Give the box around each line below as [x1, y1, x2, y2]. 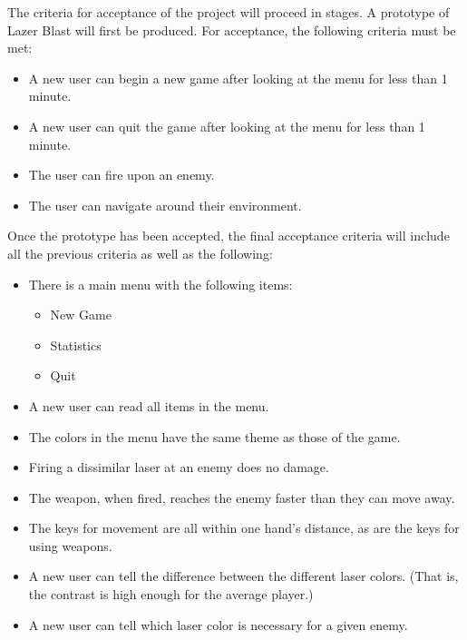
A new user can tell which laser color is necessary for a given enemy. [28, 615, 408, 634]
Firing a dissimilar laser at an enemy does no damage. [28, 458, 329, 477]
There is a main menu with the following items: [28, 274, 293, 293]
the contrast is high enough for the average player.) [28, 585, 314, 604]
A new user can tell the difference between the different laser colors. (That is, [28, 566, 459, 586]
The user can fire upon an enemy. [28, 165, 215, 184]
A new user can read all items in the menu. [28, 396, 269, 415]
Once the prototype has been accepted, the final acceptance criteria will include [7, 226, 450, 245]
